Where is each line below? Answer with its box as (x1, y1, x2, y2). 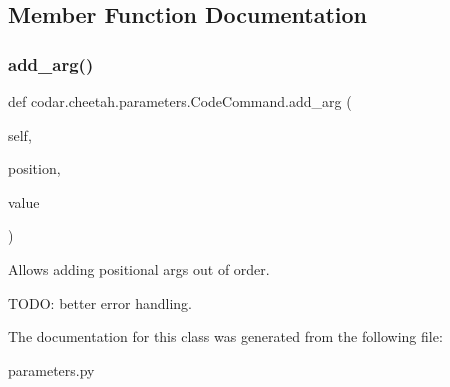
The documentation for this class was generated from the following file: (8, 326, 443, 347)
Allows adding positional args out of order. (8, 258, 270, 279)
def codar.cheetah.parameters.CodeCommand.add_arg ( (8, 91, 352, 111)
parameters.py (8, 359, 95, 380)
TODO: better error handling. (8, 292, 192, 313)
